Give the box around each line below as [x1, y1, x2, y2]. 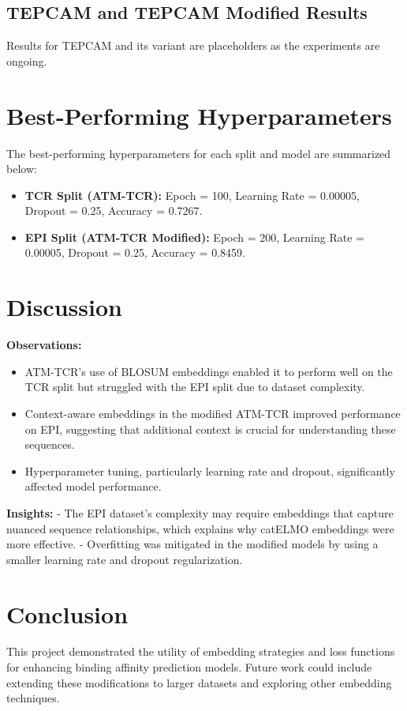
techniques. [6, 690, 60, 706]
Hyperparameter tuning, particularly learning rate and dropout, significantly [24, 462, 395, 479]
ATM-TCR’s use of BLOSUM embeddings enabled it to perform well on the [24, 363, 393, 379]
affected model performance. [24, 478, 162, 495]
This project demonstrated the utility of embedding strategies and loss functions [6, 643, 395, 660]
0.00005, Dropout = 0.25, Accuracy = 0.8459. [24, 244, 245, 261]
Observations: [6, 337, 82, 353]
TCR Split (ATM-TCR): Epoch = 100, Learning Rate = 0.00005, [24, 186, 360, 203]
